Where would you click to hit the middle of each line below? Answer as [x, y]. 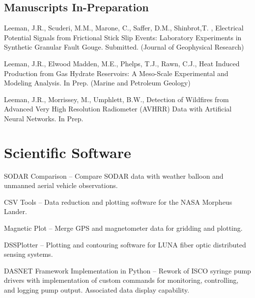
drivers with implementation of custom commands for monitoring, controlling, [121, 280]
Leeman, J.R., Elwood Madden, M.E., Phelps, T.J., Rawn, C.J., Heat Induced [122, 63]
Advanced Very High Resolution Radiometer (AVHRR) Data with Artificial [118, 109]
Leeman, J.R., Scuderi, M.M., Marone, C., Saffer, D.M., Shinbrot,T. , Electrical [124, 28]
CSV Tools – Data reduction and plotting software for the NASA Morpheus [118, 202]
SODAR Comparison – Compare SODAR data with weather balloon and [114, 176]
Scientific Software [68, 152]
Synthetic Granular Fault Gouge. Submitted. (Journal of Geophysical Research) [124, 47]
